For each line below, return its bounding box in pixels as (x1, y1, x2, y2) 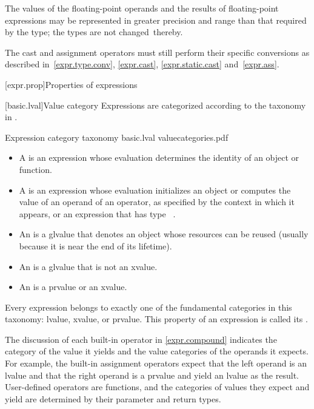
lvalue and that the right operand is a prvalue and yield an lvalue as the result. (5, 368, 299, 381)
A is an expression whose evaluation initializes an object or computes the (19, 183, 291, 196)
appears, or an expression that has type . (19, 207, 176, 220)
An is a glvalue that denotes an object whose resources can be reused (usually (19, 228, 309, 240)
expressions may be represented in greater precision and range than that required (5, 13, 307, 26)
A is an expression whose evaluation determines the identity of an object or (19, 151, 299, 164)
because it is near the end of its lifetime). (19, 239, 172, 252)
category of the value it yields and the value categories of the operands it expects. (5, 345, 309, 357)
